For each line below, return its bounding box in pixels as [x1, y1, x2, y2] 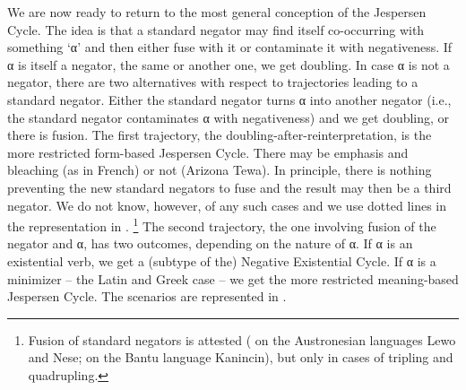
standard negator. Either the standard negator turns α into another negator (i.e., [7, 90, 452, 108]
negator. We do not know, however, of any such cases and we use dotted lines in [7, 195, 447, 214]
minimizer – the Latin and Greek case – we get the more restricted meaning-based [7, 269, 459, 288]
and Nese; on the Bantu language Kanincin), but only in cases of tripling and [28, 348, 453, 367]
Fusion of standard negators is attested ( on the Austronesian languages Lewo [28, 330, 456, 349]
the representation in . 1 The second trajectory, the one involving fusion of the [7, 214, 436, 235]
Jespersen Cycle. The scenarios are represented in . [7, 287, 287, 306]
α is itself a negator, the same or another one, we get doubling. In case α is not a [7, 55, 450, 74]
